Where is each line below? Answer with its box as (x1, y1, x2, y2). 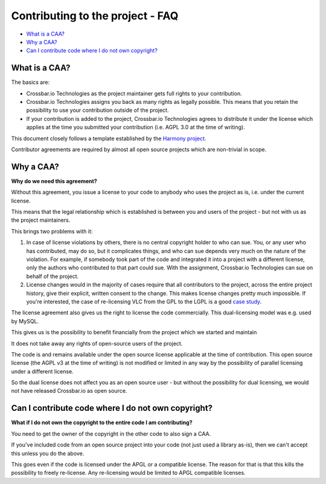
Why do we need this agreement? (11, 177, 98, 184)
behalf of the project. (26, 273, 79, 280)
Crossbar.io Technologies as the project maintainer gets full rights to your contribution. (26, 89, 242, 97)
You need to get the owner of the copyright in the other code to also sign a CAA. (11, 430, 211, 437)
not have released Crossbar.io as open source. (11, 387, 127, 395)
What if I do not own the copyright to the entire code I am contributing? (11, 419, 193, 426)
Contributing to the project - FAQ (11, 9, 179, 22)
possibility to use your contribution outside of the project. (26, 106, 169, 114)
